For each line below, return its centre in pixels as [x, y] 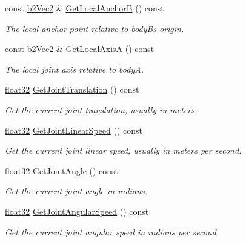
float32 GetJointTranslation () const [72, 89]
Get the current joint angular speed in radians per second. [112, 231]
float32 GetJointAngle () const [62, 170]
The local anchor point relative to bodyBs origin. [95, 28]
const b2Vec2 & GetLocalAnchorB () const [85, 8]
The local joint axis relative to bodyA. [74, 69]
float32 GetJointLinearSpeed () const [74, 130]
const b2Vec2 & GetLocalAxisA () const [80, 49]
